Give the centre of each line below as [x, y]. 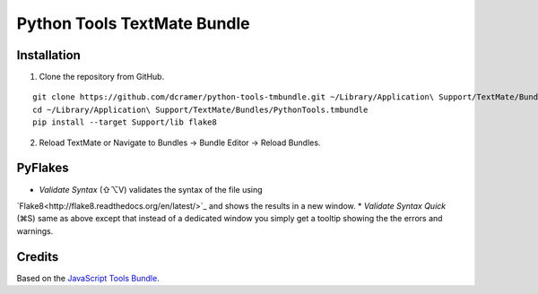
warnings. [35, 231]
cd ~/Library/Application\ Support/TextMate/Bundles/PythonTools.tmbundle [200, 109]
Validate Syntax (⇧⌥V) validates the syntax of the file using [151, 189]
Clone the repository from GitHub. [102, 77]
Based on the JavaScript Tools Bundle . [88, 278]
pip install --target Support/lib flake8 [125, 122]
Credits [38, 257]
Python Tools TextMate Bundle [133, 23]
